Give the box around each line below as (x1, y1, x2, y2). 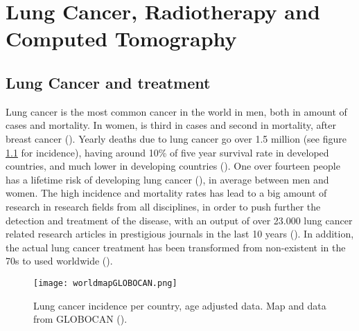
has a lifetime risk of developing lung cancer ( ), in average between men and (6, 172, 329, 186)
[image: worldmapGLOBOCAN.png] (33, 278, 177, 288)
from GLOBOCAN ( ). (33, 312, 128, 326)
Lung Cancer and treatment (6, 71, 211, 93)
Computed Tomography (6, 24, 237, 53)
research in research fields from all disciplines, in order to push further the (6, 199, 321, 213)
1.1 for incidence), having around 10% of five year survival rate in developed (6, 145, 329, 159)
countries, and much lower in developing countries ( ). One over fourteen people (6, 159, 340, 173)
